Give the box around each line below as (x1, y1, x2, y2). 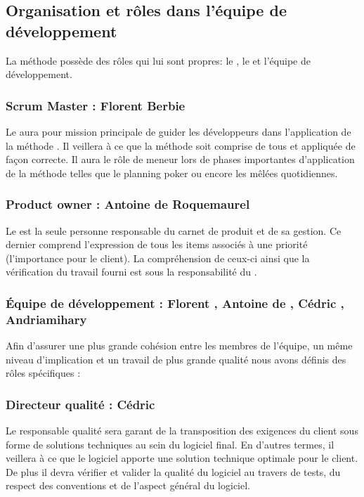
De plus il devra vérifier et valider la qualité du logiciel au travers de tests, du (6, 464, 341, 479)
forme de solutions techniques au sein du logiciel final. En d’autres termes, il (6, 437, 334, 451)
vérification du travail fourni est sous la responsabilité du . (6, 264, 257, 279)
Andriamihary (6, 310, 87, 328)
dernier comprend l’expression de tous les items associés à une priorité (6, 237, 308, 252)
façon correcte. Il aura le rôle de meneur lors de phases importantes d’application (6, 152, 355, 167)
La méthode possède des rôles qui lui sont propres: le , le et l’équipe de (6, 53, 311, 67)
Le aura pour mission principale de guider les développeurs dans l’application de (6, 124, 351, 138)
